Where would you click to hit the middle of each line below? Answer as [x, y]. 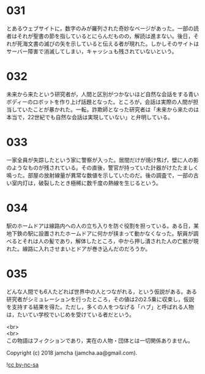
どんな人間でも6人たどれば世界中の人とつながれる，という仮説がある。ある [102, 291]
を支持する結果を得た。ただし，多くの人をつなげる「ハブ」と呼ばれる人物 [100, 307]
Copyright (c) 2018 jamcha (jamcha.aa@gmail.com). [72, 353]
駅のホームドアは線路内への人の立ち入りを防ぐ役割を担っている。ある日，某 [102, 226]
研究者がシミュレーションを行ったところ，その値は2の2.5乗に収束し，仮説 [100, 299]
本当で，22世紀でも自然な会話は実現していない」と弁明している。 [90, 117]
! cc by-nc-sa [22, 364]
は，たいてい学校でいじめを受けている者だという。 [70, 314]
